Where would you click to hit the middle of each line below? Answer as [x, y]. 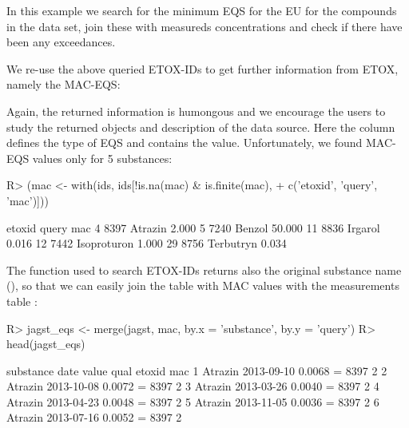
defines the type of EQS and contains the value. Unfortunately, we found [185, 143]
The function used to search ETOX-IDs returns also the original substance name [204, 269]
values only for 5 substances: [102, 158]
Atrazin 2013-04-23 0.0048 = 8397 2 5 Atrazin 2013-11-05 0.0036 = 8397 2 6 [193, 401]
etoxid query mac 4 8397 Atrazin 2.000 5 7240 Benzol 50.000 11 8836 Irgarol [193, 227]
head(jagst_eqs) [46, 344]
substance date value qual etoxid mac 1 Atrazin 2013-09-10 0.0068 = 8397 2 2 [197, 370]
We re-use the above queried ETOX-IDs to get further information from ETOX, [203, 68]
